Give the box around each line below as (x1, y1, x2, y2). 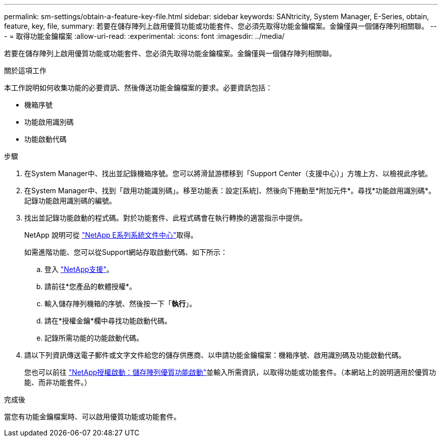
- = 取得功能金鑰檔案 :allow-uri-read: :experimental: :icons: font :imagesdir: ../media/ (4, 32, 285, 40)
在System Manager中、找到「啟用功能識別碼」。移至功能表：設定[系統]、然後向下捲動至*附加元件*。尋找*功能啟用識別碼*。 (24, 186, 435, 195)
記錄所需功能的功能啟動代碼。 (44, 334, 143, 342)
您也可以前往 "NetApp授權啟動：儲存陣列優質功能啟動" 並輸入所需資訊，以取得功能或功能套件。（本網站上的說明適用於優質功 (24, 368, 436, 376)
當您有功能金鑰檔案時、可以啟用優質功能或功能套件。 (4, 412, 181, 421)
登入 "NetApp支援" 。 (44, 265, 114, 273)
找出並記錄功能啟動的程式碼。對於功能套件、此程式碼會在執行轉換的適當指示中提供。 (24, 213, 307, 222)
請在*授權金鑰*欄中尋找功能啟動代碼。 (44, 316, 172, 325)
